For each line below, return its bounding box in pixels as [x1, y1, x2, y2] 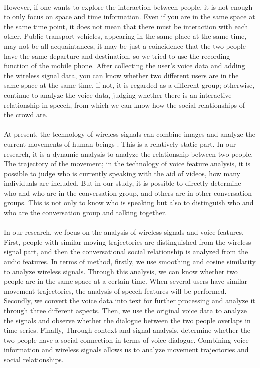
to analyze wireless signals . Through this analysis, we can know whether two [4, 266, 238, 276]
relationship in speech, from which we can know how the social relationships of [4, 99, 245, 110]
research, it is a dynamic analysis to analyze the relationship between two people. [4, 148, 253, 159]
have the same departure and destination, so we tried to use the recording [4, 50, 230, 61]
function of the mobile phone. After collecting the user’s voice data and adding [4, 60, 245, 71]
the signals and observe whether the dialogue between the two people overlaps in [4, 315, 251, 325]
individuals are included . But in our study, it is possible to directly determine [4, 178, 241, 188]
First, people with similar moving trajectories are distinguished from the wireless [4, 236, 251, 247]
